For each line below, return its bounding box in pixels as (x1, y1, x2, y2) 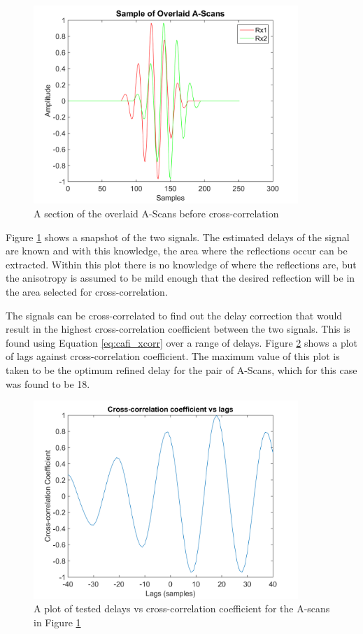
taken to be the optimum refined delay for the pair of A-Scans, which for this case (6, 362, 357, 377)
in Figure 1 (34, 614, 81, 629)
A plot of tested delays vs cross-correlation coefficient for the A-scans (34, 601, 330, 616)
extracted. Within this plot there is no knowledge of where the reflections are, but (6, 257, 357, 271)
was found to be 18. (6, 376, 90, 391)
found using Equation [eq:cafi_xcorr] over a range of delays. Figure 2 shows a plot (6, 335, 357, 350)
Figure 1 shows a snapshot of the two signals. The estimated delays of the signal (6, 229, 350, 244)
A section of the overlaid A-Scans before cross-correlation (34, 206, 279, 221)
